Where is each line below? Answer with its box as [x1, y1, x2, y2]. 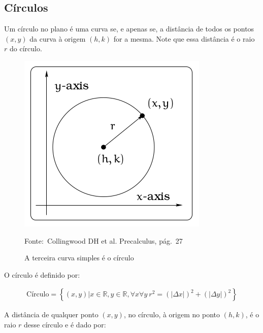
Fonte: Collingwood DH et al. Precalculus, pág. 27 [24, 235, 183, 246]
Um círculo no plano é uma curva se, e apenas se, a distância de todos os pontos [4, 23, 254, 34]
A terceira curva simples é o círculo [24, 252, 134, 263]
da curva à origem [29, 33, 86, 44]
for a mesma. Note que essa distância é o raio [113, 33, 255, 44]
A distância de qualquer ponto [4, 309, 98, 320]
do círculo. [9, 43, 42, 54]
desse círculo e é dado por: [24, 319, 106, 329]
